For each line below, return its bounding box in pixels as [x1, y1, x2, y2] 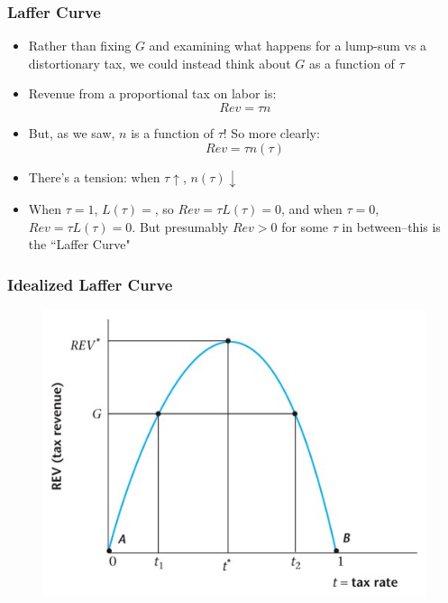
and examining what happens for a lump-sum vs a [149, 36, 427, 55]
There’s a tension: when [28, 167, 160, 186]
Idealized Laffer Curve [7, 273, 173, 295]
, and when [281, 199, 343, 218]
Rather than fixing [28, 36, 132, 55]
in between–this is [342, 217, 441, 236]
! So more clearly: [223, 124, 320, 142]
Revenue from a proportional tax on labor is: [28, 84, 277, 103]
